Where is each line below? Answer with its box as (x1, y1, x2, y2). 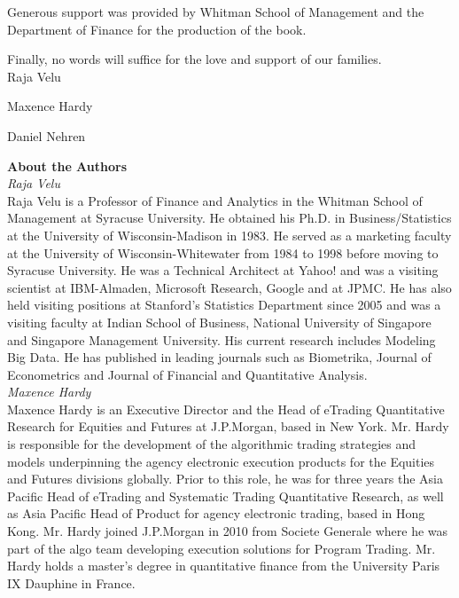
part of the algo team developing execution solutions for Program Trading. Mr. (7, 539, 436, 557)
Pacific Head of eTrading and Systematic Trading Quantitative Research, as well (7, 486, 444, 505)
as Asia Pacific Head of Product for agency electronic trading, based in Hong (7, 504, 425, 523)
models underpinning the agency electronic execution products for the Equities (7, 452, 435, 470)
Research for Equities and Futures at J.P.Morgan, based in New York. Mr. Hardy (7, 417, 449, 436)
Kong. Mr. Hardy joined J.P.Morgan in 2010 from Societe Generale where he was (7, 522, 448, 540)
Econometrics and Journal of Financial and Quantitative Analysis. (7, 365, 368, 383)
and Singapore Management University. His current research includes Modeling (7, 330, 436, 349)
